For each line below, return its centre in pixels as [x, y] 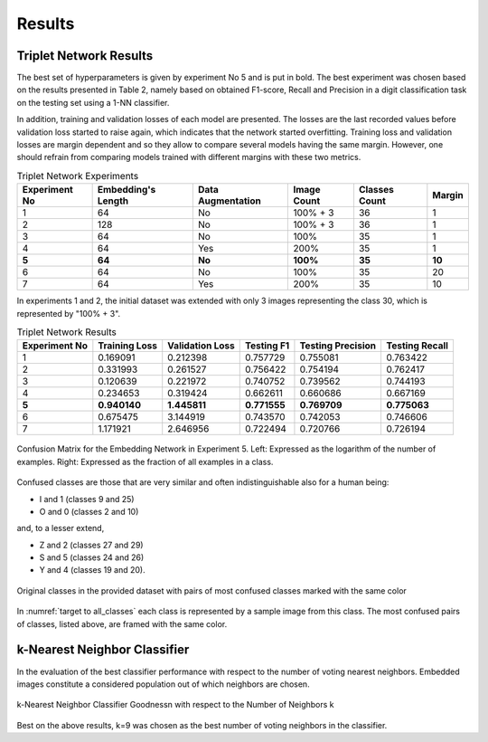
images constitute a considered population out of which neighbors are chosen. [164, 684]
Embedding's [127, 190]
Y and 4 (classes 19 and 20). [92, 570]
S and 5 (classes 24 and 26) [92, 557]
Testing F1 [267, 346]
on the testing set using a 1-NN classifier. [93, 102]
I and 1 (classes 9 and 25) [87, 499]
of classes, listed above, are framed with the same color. [122, 623]
